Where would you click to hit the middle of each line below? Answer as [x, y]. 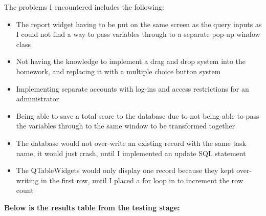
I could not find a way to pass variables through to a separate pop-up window [138, 34]
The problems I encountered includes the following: [84, 7]
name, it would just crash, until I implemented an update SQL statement [131, 153]
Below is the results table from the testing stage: [92, 207]
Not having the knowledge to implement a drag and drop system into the [131, 61]
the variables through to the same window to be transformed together [126, 126]
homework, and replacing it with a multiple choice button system [118, 71]
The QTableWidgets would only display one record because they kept [125, 170]
